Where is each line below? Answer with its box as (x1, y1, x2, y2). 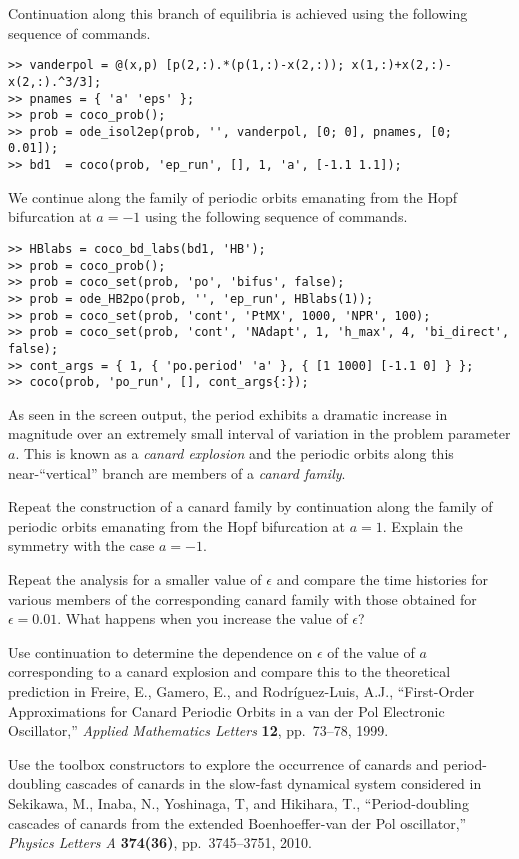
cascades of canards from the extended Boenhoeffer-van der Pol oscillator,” (8, 812, 467, 833)
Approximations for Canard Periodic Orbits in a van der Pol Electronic (8, 700, 445, 721)
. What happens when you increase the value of (57, 608, 348, 629)
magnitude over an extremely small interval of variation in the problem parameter (8, 423, 511, 444)
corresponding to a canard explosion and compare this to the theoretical (8, 661, 451, 682)
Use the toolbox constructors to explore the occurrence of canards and (8, 753, 439, 774)
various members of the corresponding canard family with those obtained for (8, 588, 477, 609)
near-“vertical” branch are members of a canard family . (8, 462, 346, 483)
